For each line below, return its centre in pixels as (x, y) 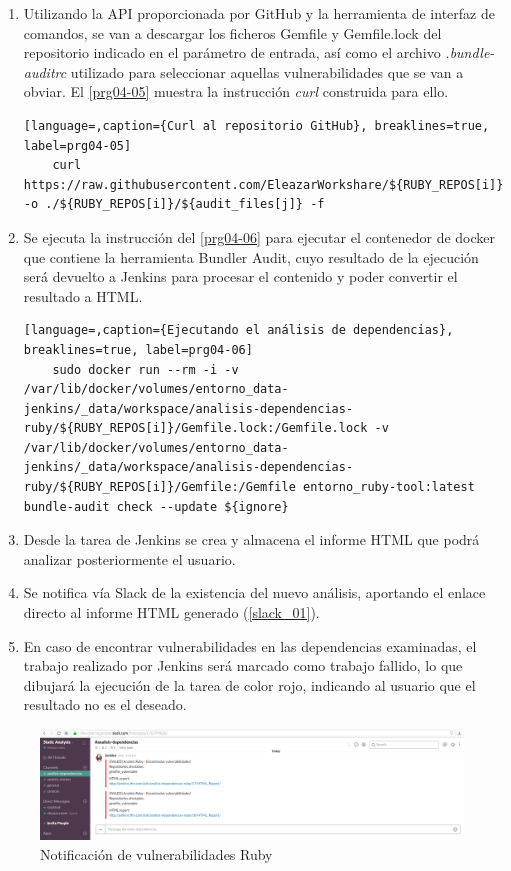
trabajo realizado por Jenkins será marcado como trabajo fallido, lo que (243, 665)
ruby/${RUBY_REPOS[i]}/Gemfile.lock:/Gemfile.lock (195, 428)
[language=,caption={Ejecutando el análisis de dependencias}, (238, 330)
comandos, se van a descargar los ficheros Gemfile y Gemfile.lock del (232, 32)
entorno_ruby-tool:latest (388, 487)
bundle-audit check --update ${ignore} (156, 506)
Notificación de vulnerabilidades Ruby (156, 853)
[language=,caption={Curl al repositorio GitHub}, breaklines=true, (256, 125)
